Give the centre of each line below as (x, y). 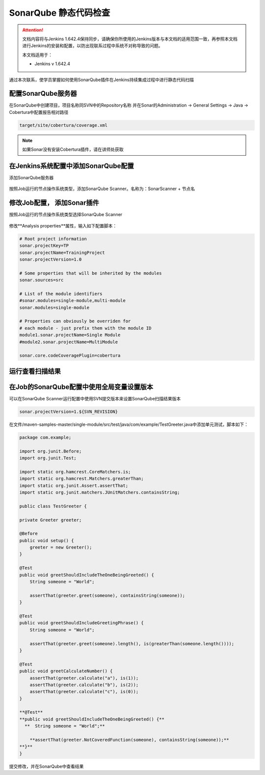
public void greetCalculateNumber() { (66, 671)
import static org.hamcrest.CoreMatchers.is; (75, 472)
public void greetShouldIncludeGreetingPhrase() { (82, 623)
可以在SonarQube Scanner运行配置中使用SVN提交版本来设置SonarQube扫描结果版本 (95, 398)
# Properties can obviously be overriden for (75, 321)
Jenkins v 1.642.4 (53, 64)
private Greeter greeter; (51, 520)
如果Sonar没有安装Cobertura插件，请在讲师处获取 (73, 149)
